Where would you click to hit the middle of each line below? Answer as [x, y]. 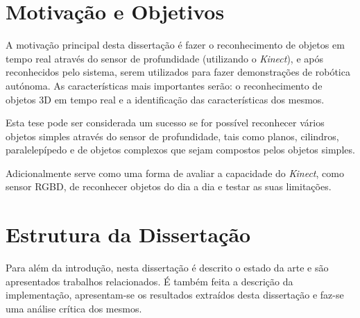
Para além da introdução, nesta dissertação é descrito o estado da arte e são [167, 268]
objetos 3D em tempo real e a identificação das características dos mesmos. [165, 99]
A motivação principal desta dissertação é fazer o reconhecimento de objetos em [175, 45]
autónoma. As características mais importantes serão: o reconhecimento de [164, 85]
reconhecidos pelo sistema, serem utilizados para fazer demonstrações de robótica [178, 72]
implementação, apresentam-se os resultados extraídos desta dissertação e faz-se [175, 295]
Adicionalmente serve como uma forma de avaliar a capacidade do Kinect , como [175, 173]
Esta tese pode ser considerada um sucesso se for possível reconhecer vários [165, 123]
